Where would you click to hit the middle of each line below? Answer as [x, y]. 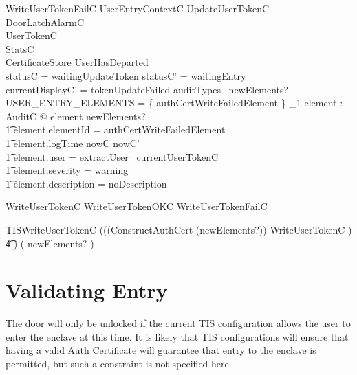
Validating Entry [87, 290]
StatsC [20, 48]
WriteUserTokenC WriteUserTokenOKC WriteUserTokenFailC [137, 206]
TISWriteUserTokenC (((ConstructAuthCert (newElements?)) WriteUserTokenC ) [179, 229]
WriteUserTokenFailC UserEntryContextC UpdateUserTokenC [138, 8]
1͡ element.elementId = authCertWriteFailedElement [116, 129]
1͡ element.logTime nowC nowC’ [73, 143]
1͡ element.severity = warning [67, 170]
